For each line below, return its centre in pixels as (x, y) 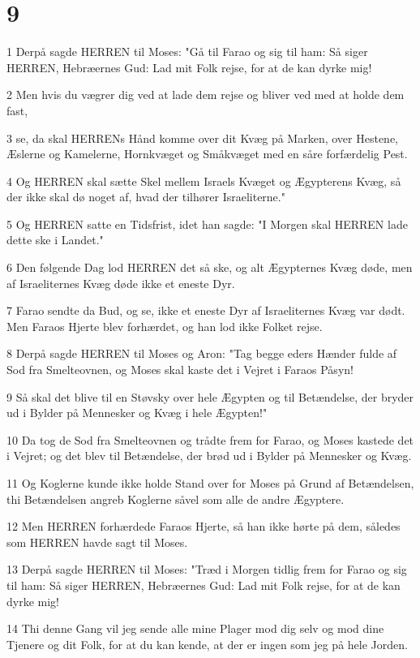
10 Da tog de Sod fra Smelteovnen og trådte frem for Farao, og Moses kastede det (210, 439)
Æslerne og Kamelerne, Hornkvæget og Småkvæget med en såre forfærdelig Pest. (207, 154)
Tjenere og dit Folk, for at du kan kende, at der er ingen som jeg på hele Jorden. (207, 644)
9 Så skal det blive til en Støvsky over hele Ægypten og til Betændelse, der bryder (210, 396)
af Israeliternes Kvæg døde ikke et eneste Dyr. (121, 283)
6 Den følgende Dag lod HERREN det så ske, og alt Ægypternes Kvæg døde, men (210, 267)
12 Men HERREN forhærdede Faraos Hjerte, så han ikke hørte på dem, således (204, 526)
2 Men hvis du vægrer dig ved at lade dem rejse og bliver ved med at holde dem (206, 95)
